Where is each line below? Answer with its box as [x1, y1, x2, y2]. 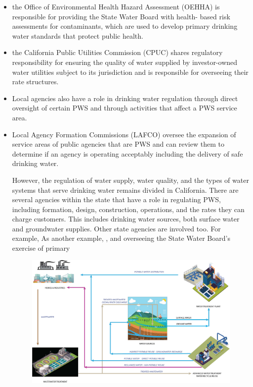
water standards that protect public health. [12, 30, 143, 41]
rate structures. [12, 76, 59, 87]
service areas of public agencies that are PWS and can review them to [12, 139, 224, 149]
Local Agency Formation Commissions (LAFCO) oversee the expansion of [12, 129, 236, 139]
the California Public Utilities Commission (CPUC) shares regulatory [12, 47, 223, 57]
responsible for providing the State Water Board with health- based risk [12, 11, 230, 21]
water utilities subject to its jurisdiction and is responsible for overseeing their [12, 66, 249, 77]
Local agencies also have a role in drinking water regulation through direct [12, 93, 238, 103]
